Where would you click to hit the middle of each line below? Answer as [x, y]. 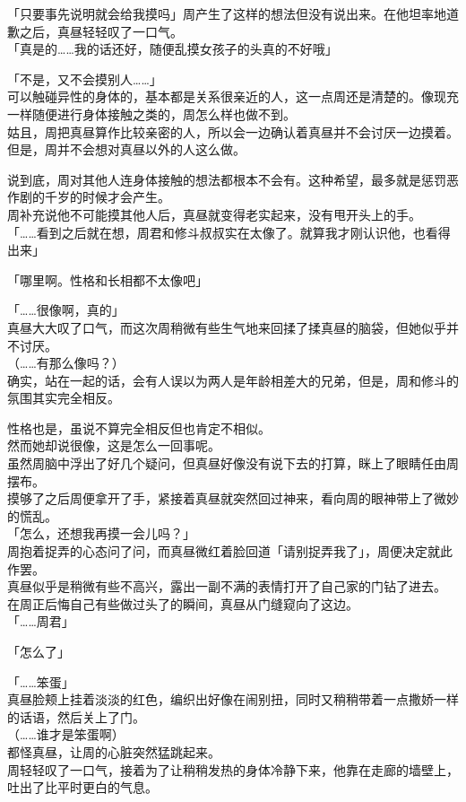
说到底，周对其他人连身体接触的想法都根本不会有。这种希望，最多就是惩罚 [227, 179]
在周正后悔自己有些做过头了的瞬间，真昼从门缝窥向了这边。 [183, 603]
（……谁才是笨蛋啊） [66, 734]
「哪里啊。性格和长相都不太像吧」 [108, 279]
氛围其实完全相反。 [64, 398]
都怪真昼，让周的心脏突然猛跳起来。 [114, 751]
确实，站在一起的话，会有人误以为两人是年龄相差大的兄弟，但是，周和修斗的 [233, 380]
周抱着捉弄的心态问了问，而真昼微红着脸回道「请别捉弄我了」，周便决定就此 [230, 551]
